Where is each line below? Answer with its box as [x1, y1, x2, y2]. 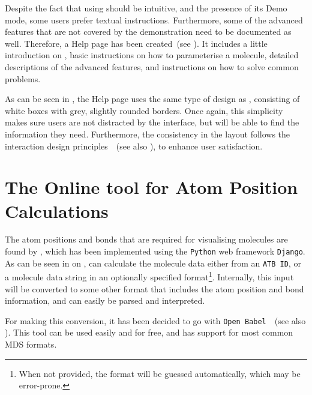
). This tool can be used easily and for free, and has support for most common [5, 326, 293, 339]
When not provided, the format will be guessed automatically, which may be [19, 367, 301, 379]
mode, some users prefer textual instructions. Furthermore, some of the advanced [5, 13, 303, 26]
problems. [5, 72, 41, 85]
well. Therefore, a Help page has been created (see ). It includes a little [5, 37, 268, 49]
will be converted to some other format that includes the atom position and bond [5, 282, 304, 295]
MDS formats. [5, 338, 57, 351]
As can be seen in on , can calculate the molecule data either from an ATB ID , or [5, 256, 301, 269]
